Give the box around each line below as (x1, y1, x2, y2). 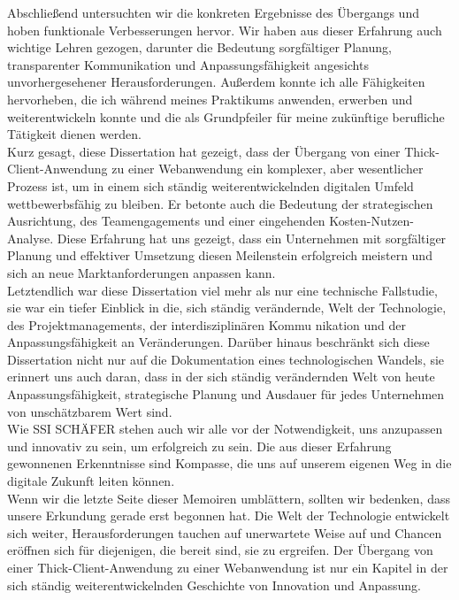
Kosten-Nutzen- (329, 212, 415, 230)
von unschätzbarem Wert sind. (7, 402, 172, 420)
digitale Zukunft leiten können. (7, 472, 175, 490)
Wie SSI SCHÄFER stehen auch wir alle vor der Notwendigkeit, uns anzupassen (7, 419, 443, 438)
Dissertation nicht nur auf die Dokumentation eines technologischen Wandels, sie (7, 350, 445, 368)
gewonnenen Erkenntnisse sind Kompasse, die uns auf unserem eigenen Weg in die (7, 454, 452, 473)
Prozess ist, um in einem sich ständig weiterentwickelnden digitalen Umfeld (7, 176, 414, 195)
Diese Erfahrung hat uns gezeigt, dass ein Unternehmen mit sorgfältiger (57, 228, 447, 247)
